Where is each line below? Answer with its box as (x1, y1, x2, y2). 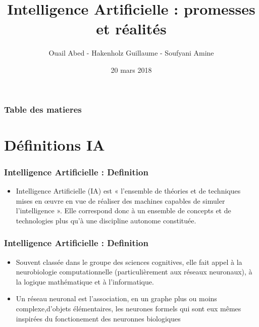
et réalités (96, 18, 167, 39)
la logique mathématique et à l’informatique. (16, 276, 154, 287)
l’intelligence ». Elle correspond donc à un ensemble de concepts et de (16, 205, 231, 216)
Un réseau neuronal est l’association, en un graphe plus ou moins (16, 293, 217, 304)
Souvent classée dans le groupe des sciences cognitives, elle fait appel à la (16, 256, 242, 267)
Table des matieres (4, 103, 82, 115)
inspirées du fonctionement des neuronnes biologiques (16, 313, 181, 323)
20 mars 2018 (111, 64, 152, 75)
